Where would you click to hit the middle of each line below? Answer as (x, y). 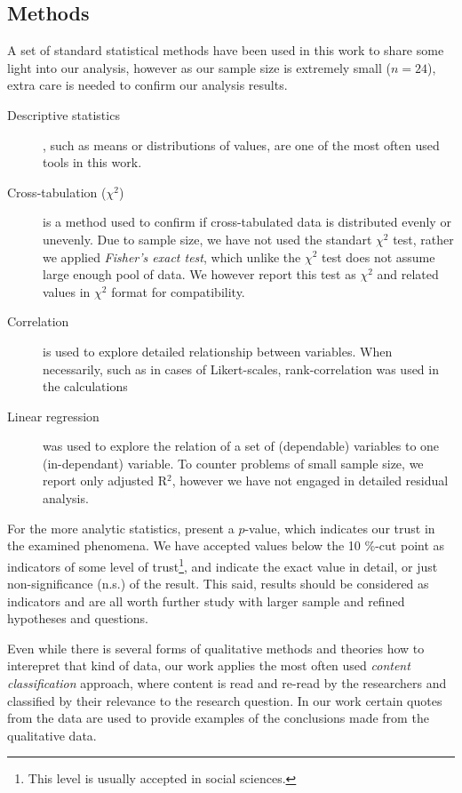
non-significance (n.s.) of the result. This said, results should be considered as (218, 584)
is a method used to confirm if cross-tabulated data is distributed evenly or (247, 222)
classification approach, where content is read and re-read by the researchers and (227, 683)
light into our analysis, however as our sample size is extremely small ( (199, 67)
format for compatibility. (178, 291)
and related (408, 274)
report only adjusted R (105, 481)
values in (67, 291)
